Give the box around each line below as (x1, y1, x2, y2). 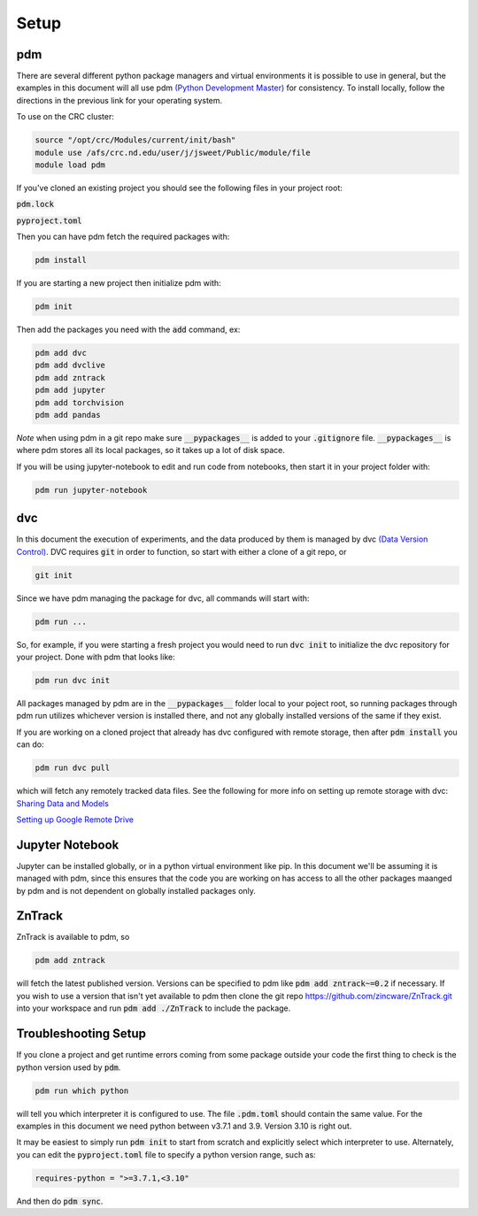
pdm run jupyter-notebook (35, 485, 148, 495)
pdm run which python (35, 1085, 129, 1096)
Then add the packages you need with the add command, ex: (16, 324, 241, 335)
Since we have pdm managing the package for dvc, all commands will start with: (16, 593, 310, 604)
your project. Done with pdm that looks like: (16, 651, 176, 662)
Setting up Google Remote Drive (16, 814, 135, 825)
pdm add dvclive (35, 360, 106, 371)
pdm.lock (16, 199, 55, 210)
